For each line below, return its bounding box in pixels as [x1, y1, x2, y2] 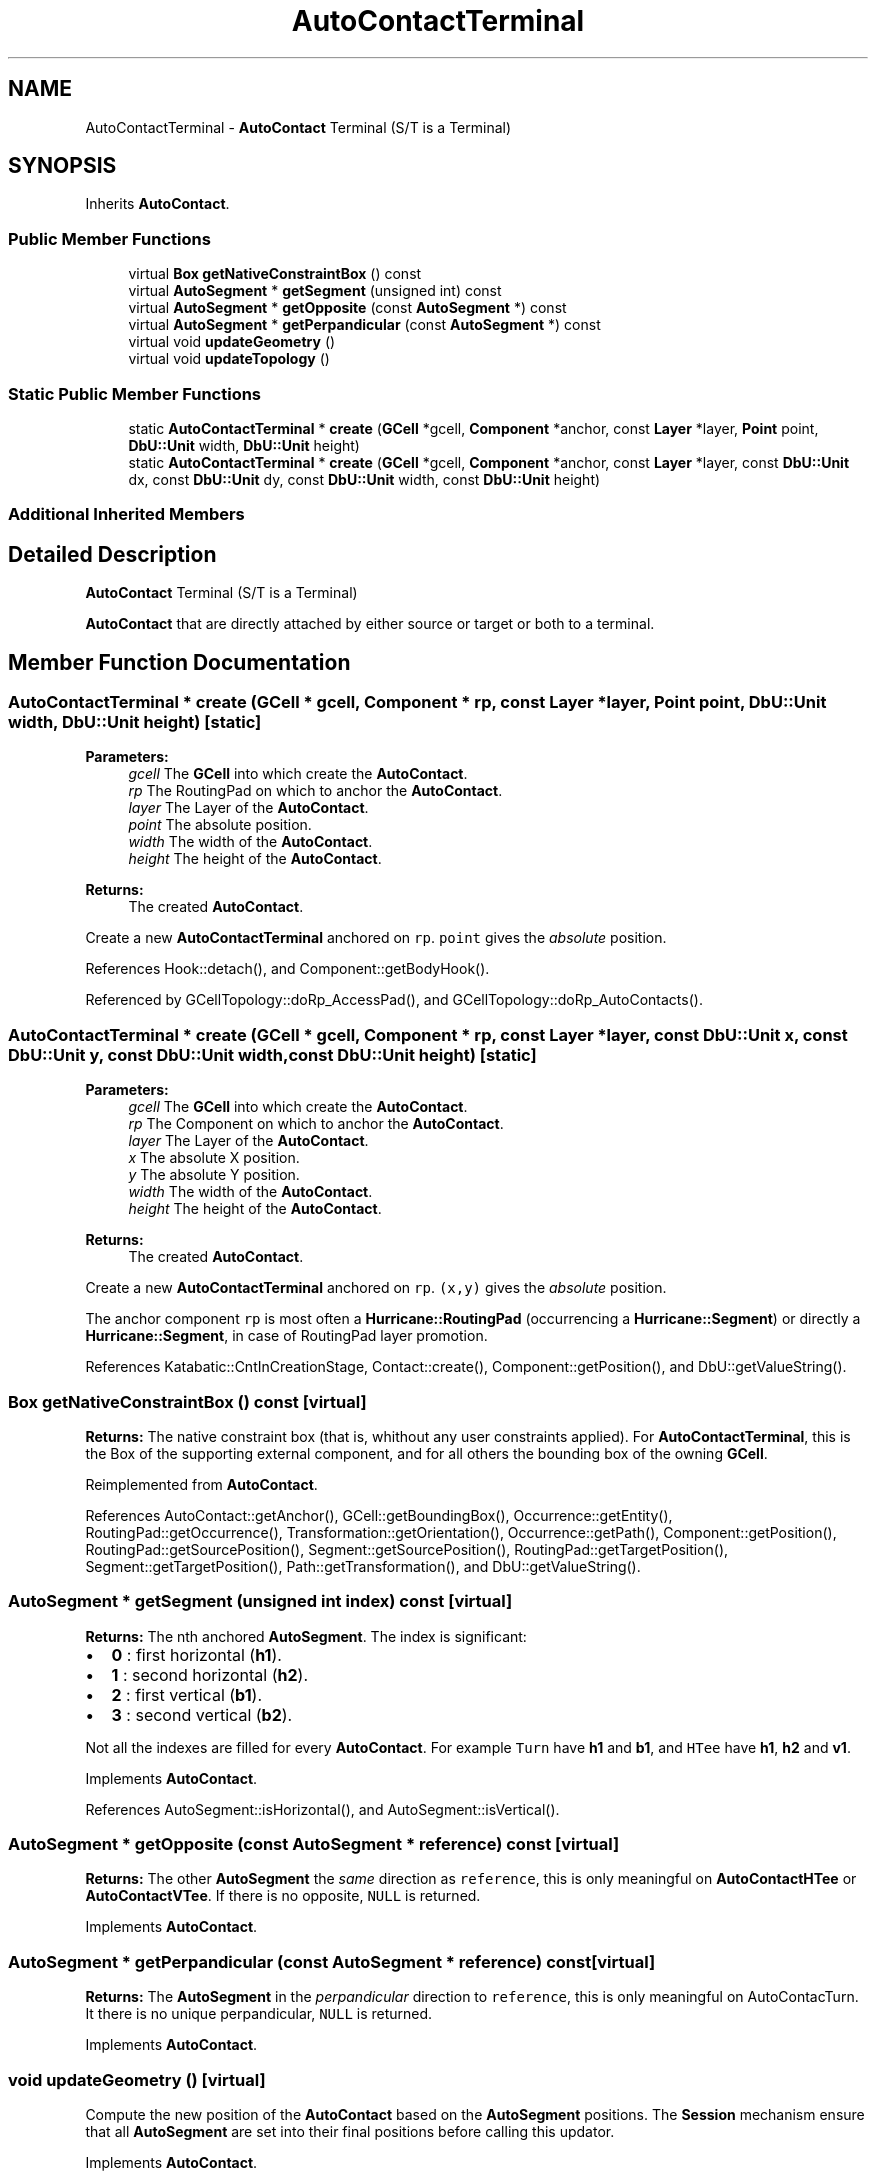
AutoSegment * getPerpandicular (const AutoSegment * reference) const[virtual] [8, 1951, 656, 1972]
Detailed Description [8, 541, 217, 567]
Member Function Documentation [8, 649, 351, 675]
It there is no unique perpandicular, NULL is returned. [85, 2005, 433, 2023]
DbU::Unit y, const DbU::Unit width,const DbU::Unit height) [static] [8, 1044, 537, 1065]
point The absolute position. [128, 816, 312, 834]
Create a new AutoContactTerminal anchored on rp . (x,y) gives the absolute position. [85, 1279, 667, 1297]
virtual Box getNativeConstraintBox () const [128, 265, 422, 283]
